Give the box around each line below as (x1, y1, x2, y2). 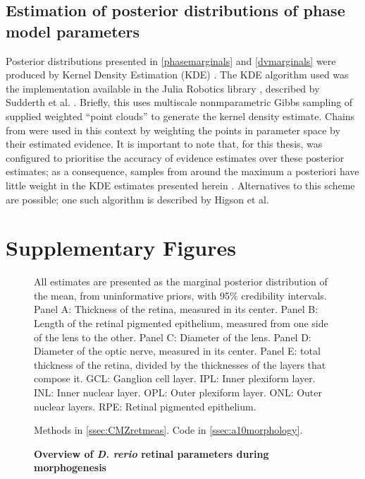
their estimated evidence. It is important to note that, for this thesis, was (6, 136, 323, 151)
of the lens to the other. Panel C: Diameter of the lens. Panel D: (34, 329, 311, 344)
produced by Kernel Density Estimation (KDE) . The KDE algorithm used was (6, 67, 349, 82)
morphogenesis (34, 460, 106, 475)
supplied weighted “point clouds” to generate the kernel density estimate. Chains (6, 108, 355, 123)
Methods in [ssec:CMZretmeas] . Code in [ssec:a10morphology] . (34, 422, 303, 437)
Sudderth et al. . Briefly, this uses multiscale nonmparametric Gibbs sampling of (6, 95, 353, 110)
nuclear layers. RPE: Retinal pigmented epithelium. (34, 398, 256, 413)
